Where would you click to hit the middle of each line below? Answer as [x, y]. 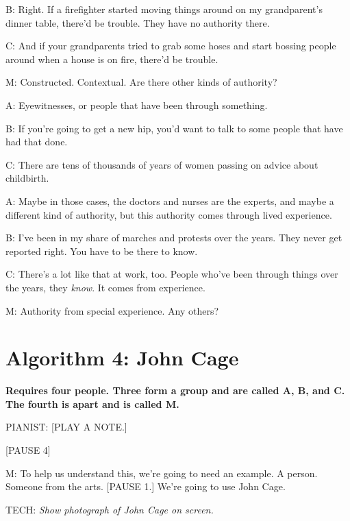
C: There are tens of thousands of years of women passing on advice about [162, 164]
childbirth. [27, 178]
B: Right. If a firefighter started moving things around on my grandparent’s [164, 9]
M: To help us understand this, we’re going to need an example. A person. [162, 473]
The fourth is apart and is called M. [92, 403]
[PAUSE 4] [28, 450]
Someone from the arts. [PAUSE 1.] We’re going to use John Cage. [146, 486]
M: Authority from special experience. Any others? [112, 310]
